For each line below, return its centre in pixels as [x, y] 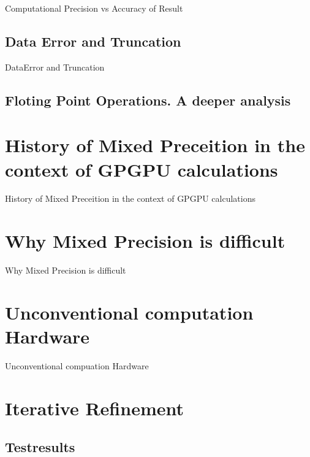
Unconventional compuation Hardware [77, 366]
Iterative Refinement [94, 408]
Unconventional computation [129, 312]
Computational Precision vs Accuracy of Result [94, 8]
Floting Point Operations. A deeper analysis [148, 100]
